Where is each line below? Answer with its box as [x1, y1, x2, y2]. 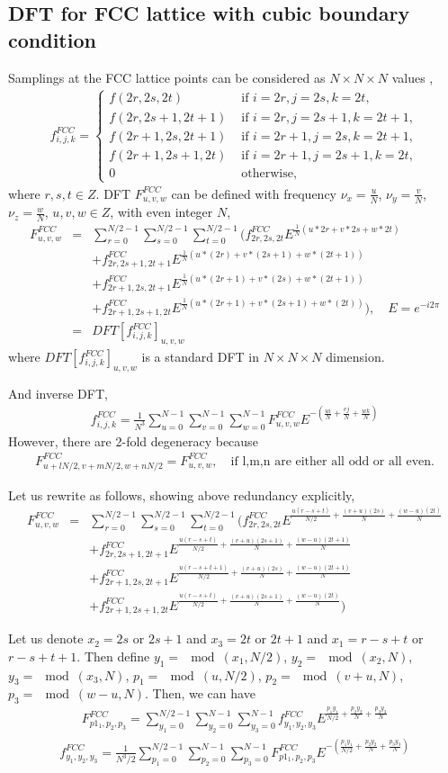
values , [391, 67, 434, 86]
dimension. [326, 347, 385, 366]
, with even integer [110, 202, 213, 221]
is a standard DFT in [141, 347, 260, 366]
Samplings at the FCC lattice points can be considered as [8, 67, 326, 86]
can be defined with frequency [171, 184, 336, 202]
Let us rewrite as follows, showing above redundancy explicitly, [8, 485, 355, 504]
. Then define [76, 646, 150, 665]
